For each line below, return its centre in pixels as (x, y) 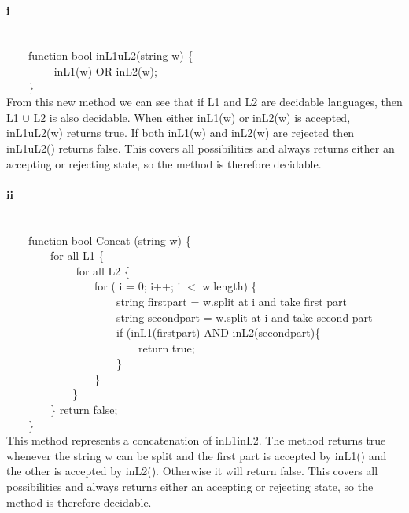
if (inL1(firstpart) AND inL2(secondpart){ (219, 332)
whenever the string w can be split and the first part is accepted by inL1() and (197, 455)
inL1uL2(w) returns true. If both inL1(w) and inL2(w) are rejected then (181, 133)
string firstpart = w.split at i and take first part (232, 301)
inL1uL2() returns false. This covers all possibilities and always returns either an (201, 148)
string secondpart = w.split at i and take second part (245, 317)
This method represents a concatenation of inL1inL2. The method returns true (196, 440)
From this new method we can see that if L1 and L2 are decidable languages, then (204, 102)
